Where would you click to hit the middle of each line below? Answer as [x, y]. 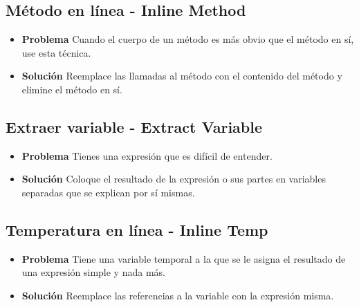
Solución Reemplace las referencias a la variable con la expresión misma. [178, 295]
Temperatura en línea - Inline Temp [137, 229]
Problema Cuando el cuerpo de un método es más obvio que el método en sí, [188, 39]
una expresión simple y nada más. [93, 272]
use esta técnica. [56, 52]
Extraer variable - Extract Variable [134, 126]
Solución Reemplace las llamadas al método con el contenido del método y [182, 76]
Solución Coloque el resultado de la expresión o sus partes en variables [174, 179]
